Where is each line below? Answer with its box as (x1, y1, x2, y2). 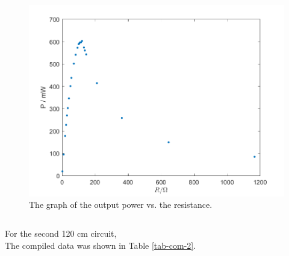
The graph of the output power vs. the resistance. (29, 198, 213, 211)
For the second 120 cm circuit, (5, 227, 117, 240)
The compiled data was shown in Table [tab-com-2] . (5, 239, 196, 251)
